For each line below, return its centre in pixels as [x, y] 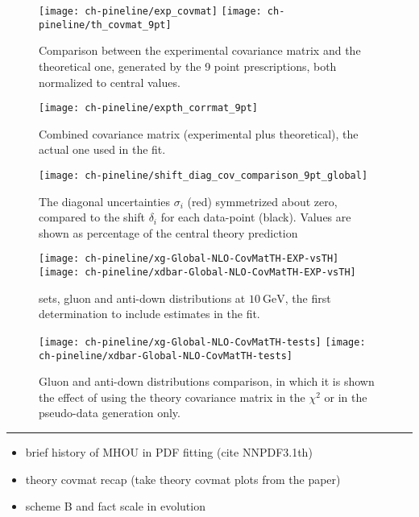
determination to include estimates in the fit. [149, 314]
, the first [308, 298]
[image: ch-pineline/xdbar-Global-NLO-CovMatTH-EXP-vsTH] [197, 273]
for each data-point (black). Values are [256, 217]
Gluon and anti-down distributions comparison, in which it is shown [207, 381]
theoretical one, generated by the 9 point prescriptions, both [188, 66]
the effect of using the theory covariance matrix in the [172, 397]
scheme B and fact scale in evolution [115, 506]
